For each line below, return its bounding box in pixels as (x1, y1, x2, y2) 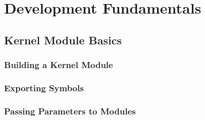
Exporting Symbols (4, 81, 84, 94)
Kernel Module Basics (4, 32, 122, 47)
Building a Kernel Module (4, 58, 113, 71)
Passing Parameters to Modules (4, 104, 136, 117)
